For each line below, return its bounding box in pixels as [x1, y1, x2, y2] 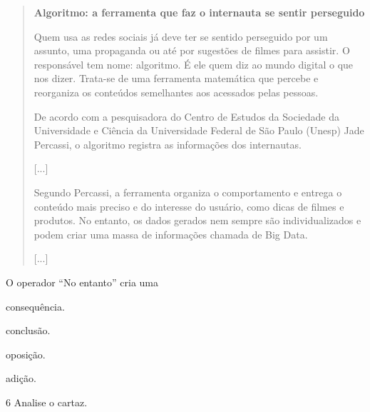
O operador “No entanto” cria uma [6, 274, 159, 289]
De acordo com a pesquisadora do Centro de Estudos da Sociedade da [34, 109, 339, 124]
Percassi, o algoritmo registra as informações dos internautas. [34, 136, 302, 151]
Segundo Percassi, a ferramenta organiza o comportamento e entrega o [34, 184, 342, 199]
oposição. [6, 346, 46, 361]
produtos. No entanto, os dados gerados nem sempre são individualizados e [34, 213, 361, 228]
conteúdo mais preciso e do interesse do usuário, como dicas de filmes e [34, 199, 344, 213]
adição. [6, 371, 36, 386]
